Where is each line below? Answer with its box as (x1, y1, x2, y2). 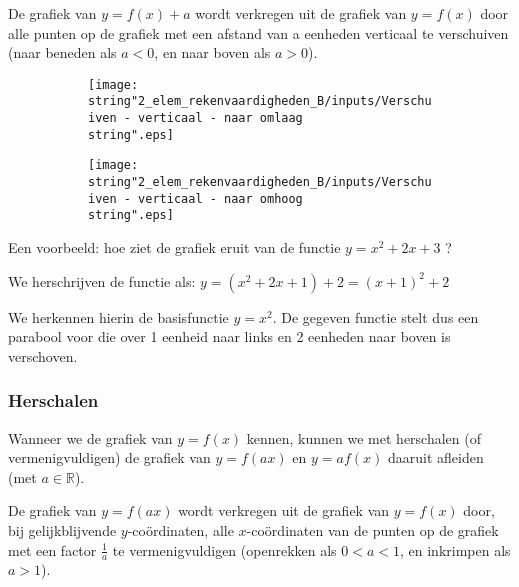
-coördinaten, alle (127, 520, 234, 540)
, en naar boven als (154, 42, 271, 63)
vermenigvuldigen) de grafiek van (8, 447, 211, 468)
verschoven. (8, 345, 78, 366)
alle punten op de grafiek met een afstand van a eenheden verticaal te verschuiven (8, 22, 509, 43)
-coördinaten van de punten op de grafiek (246, 520, 499, 540)
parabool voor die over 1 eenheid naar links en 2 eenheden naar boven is (8, 326, 451, 347)
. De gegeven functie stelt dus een (272, 306, 479, 327)
